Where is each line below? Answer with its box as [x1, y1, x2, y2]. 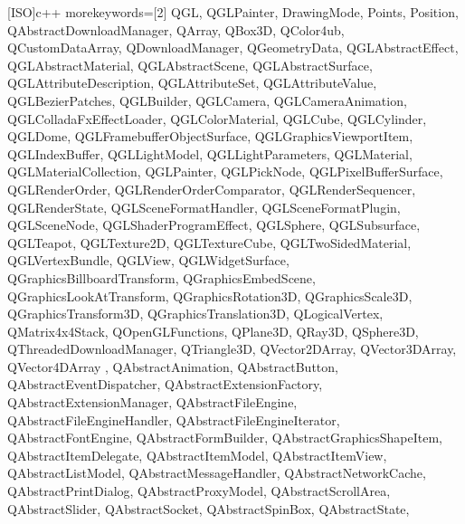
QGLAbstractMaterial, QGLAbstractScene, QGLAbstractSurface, [7, 55, 373, 74]
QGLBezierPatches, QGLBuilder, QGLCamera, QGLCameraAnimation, [7, 91, 407, 110]
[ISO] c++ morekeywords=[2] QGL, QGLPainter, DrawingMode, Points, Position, [7, 3, 459, 21]
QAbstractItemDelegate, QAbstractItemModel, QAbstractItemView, [7, 445, 387, 464]
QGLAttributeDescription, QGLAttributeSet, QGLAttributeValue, [7, 73, 377, 92]
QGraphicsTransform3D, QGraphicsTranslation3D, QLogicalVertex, [7, 304, 384, 323]
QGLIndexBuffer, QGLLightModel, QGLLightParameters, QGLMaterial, [7, 144, 413, 163]
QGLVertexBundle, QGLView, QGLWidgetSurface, [7, 251, 289, 270]
